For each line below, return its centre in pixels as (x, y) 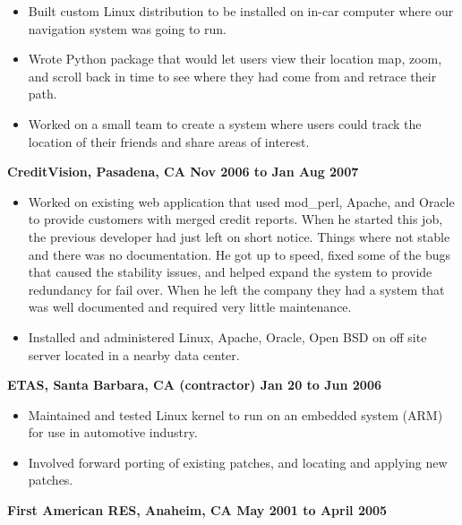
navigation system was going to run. (127, 28)
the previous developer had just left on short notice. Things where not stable (239, 236)
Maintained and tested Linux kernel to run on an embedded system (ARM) (235, 414)
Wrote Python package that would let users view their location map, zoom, (235, 59)
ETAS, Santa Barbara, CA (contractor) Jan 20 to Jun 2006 (194, 385)
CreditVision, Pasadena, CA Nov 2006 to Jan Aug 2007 (183, 172)
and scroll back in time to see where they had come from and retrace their (232, 76)
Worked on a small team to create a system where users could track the (225, 123)
